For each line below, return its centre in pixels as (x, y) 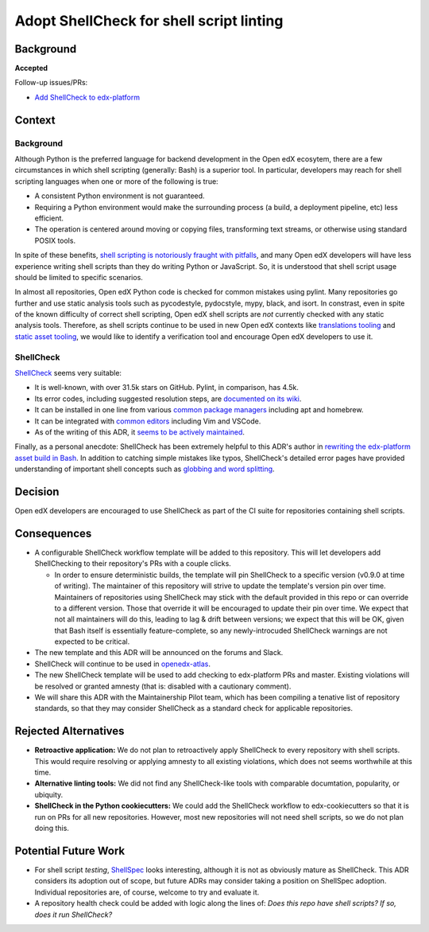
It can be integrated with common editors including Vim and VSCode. (148, 421)
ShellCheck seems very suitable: (68, 373)
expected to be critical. (92, 641)
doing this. (52, 829)
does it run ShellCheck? (73, 914)
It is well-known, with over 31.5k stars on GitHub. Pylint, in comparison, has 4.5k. (167, 388)
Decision (37, 491)
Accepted (31, 68)
